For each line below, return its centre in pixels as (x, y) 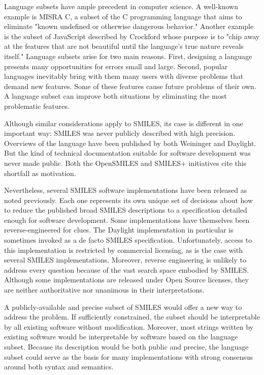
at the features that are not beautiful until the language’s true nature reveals (124, 46)
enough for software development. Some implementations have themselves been (127, 220)
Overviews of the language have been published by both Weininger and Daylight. (130, 143)
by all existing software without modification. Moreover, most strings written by (129, 326)
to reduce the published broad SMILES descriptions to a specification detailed (126, 210)
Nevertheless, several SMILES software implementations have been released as (126, 190)
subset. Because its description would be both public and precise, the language (126, 347)
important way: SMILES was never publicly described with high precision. (120, 133)
